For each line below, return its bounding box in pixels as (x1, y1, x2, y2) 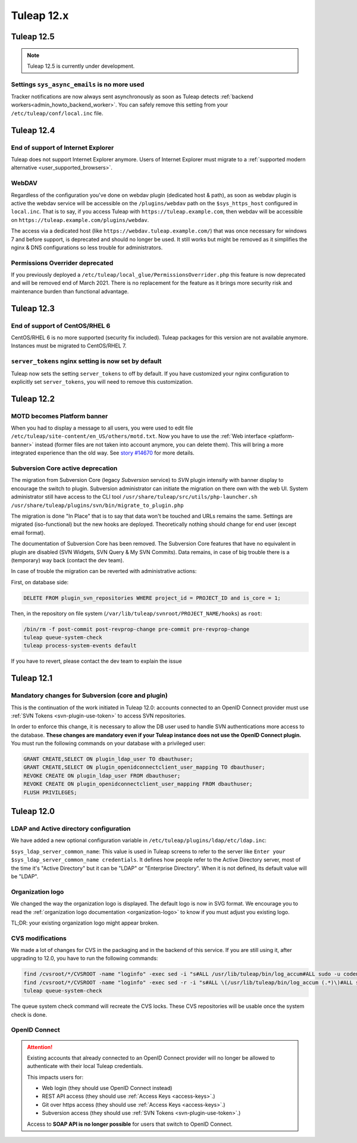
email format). (11, 529, 46, 536)
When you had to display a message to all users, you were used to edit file (11, 424, 193, 431)
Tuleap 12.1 (11, 673, 53, 684)
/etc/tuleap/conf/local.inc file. (11, 109, 104, 117)
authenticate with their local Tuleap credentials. (27, 1063, 143, 1070)
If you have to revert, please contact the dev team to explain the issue (11, 657, 182, 665)
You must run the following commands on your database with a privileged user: (11, 740, 205, 747)
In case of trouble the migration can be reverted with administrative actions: (11, 568, 197, 575)
